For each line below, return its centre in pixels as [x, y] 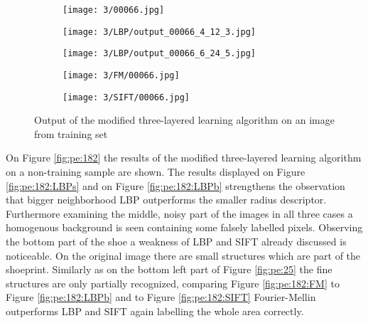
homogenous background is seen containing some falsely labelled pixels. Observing [184, 227]
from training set [71, 133]
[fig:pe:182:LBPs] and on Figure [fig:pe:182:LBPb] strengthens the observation [175, 185]
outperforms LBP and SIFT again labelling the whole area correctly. [155, 311]
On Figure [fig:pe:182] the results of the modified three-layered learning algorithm [184, 158]
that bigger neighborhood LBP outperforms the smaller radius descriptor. [166, 200]
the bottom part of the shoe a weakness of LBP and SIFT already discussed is [176, 242]
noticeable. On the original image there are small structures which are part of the [183, 255]
